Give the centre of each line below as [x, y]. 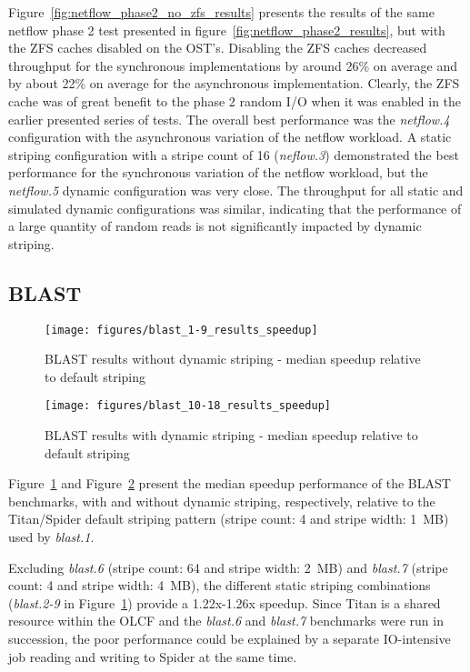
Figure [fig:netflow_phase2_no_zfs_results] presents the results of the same [221, 12]
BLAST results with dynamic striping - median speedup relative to [231, 435]
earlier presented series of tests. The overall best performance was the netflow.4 [229, 119]
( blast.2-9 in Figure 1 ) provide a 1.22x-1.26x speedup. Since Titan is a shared [225, 602]
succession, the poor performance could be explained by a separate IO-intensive [230, 638]
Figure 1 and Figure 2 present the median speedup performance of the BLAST [230, 483]
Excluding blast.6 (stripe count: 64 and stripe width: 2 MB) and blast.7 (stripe [228, 567]
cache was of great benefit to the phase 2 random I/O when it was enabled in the [235, 100]
